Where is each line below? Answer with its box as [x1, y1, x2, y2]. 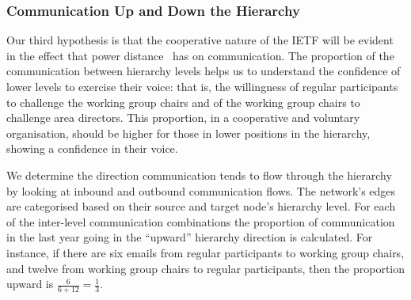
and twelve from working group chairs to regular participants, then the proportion [6, 260, 405, 276]
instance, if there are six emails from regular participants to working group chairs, [6, 244, 405, 260]
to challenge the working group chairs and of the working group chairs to [6, 93, 360, 110]
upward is [6, 275, 54, 292]
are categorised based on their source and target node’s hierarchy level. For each [6, 198, 396, 215]
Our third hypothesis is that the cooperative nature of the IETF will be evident [6, 32, 394, 48]
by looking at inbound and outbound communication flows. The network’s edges [6, 182, 396, 199]
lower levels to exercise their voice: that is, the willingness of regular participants [6, 78, 398, 94]
